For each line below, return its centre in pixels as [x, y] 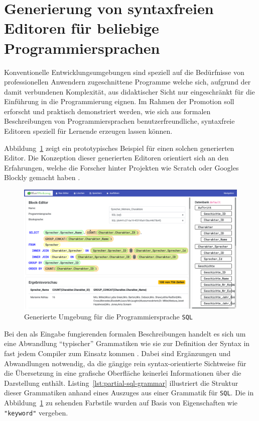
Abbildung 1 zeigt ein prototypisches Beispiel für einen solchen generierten [119, 148]
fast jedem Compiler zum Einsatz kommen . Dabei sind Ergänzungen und [117, 353]
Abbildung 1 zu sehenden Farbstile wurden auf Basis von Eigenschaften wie [121, 402]
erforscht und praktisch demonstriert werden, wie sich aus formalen [107, 111]
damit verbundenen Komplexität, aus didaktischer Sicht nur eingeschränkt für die [129, 91]
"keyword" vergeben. [36, 412]
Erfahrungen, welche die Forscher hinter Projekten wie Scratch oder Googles [121, 167]
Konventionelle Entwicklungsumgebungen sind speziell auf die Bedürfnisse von [124, 72]
